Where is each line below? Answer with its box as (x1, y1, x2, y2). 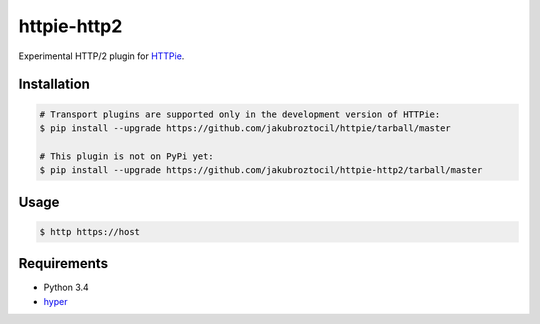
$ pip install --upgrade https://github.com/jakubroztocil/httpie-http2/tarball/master (39, 165, 483, 176)
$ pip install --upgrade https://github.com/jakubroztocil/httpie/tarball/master (39, 122, 452, 134)
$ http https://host (39, 226, 140, 237)
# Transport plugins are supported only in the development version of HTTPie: (39, 108, 441, 120)
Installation (18, 76, 90, 93)
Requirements (18, 255, 109, 272)
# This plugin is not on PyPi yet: (39, 150, 214, 162)
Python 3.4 (43, 281, 89, 294)
